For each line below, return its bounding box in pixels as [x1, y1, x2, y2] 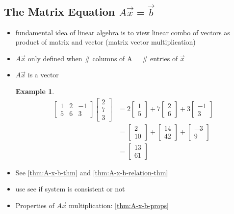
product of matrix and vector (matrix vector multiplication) [15, 37, 196, 47]
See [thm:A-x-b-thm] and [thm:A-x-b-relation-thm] [15, 167, 168, 177]
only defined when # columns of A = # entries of [27, 53, 178, 63]
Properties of [15, 200, 54, 210]
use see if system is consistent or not [15, 184, 125, 194]
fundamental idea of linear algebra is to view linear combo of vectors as [15, 27, 230, 37]
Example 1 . [15, 86, 54, 96]
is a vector [27, 70, 59, 80]
